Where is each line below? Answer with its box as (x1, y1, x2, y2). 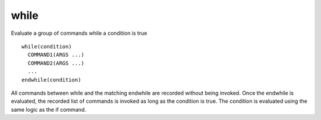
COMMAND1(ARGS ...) (27, 51, 84, 59)
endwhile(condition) (21, 76, 81, 83)
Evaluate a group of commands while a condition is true (11, 30, 147, 37)
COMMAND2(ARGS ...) (27, 60, 84, 66)
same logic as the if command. (11, 106, 86, 113)
